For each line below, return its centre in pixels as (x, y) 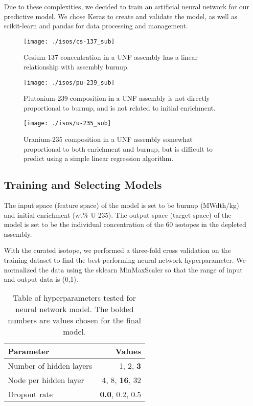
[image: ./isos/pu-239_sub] (69, 82)
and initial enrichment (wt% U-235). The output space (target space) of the (118, 214)
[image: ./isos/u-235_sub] (67, 124)
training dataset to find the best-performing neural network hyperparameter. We (125, 260)
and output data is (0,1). (41, 279)
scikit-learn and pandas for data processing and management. (96, 26)
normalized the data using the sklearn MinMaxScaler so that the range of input (123, 269)
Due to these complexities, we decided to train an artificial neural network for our (127, 6)
